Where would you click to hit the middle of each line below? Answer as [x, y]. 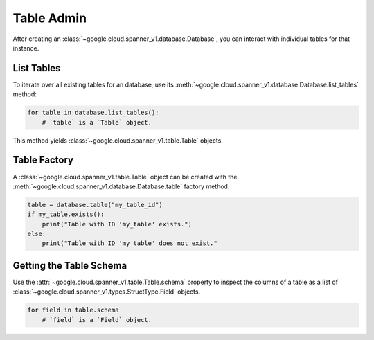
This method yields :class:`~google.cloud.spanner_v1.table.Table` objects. [118, 140]
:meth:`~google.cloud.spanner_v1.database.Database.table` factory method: [121, 186]
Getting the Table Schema [70, 266]
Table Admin [50, 18]
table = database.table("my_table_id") [95, 205]
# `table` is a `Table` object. [97, 122]
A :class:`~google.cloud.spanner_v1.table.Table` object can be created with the [125, 177]
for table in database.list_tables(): [93, 113]
